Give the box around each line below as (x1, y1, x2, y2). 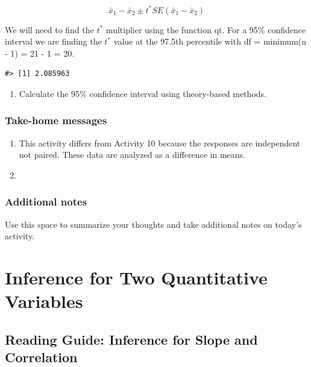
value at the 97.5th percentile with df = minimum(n (113, 35, 307, 48)
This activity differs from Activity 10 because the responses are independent (19, 136, 301, 149)
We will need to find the (5, 23, 94, 36)
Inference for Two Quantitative (5, 265, 268, 290)
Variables (5, 289, 83, 313)
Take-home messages (5, 113, 107, 128)
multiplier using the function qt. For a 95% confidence (105, 23, 306, 36)
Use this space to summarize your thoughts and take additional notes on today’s (5, 218, 302, 230)
